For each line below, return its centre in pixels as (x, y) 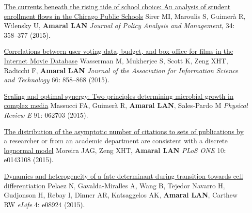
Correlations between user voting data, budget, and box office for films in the (118, 51)
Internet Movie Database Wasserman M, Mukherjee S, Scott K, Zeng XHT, (116, 60)
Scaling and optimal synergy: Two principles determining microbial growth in (119, 96)
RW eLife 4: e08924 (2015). (44, 204)
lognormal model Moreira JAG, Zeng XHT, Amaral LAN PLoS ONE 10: (115, 150)
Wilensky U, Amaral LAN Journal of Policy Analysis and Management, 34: (119, 25)
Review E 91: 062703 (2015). (46, 114)
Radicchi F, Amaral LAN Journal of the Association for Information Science (121, 70)
